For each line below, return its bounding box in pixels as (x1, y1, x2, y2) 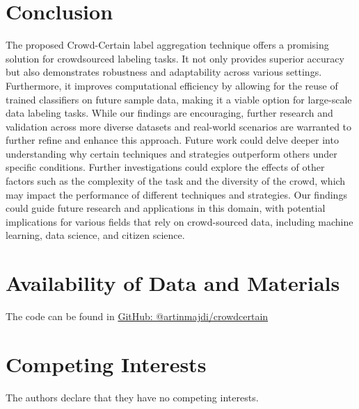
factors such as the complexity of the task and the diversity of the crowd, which (6, 174, 346, 188)
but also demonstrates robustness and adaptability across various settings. (6, 65, 322, 79)
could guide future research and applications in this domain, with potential (6, 201, 326, 215)
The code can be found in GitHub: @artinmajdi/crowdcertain (6, 309, 269, 324)
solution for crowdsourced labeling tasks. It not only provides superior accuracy (6, 51, 344, 65)
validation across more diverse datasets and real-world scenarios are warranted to (6, 119, 352, 133)
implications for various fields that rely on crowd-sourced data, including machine (6, 214, 353, 228)
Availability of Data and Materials (6, 269, 340, 297)
